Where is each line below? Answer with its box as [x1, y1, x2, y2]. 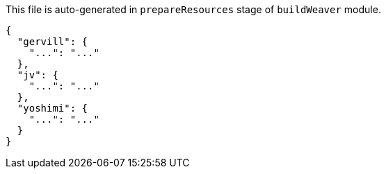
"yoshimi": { [17, 103, 88, 114]
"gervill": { [17, 36, 88, 47]
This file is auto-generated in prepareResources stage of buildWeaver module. [6, 3, 381, 15]
